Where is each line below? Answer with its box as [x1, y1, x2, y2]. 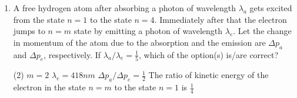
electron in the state [13, 81, 86, 93]
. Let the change [233, 25, 292, 37]
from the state [13, 13, 65, 25]
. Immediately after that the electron [154, 13, 287, 25]
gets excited [249, 2, 292, 13]
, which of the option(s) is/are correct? [138, 48, 279, 60]
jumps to [13, 25, 45, 37]
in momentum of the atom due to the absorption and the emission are [13, 36, 266, 48]
